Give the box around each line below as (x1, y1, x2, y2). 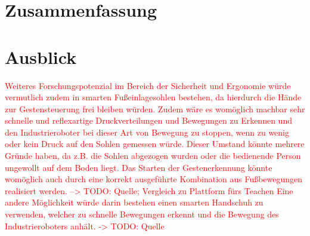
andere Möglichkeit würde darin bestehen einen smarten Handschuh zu (5, 196, 263, 209)
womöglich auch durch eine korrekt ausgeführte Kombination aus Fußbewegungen (5, 173, 303, 185)
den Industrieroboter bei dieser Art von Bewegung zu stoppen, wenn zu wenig (5, 125, 290, 138)
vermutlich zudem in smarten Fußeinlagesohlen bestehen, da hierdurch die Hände (5, 91, 302, 103)
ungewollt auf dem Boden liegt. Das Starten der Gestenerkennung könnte (5, 161, 272, 173)
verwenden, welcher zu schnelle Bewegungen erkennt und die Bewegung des (5, 208, 279, 220)
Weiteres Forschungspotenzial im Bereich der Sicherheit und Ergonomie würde (5, 79, 291, 91)
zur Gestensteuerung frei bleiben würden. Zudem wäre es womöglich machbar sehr (5, 102, 305, 115)
